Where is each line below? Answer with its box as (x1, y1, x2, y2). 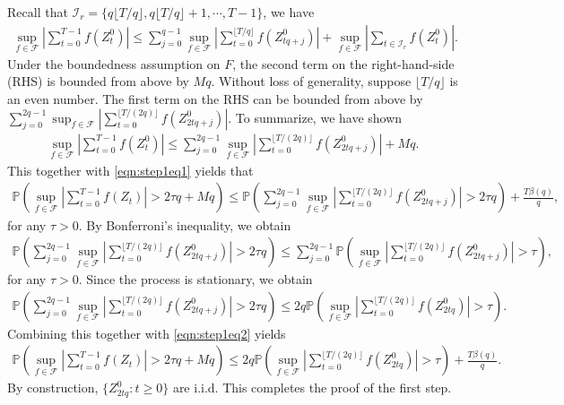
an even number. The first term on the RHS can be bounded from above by (7, 90, 423, 108)
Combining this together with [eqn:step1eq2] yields (7, 323, 286, 342)
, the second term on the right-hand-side (232, 54, 455, 73)
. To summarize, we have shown (228, 108, 403, 126)
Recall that (7, 3, 68, 21)
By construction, (7, 378, 99, 397)
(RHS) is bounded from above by (7, 72, 189, 90)
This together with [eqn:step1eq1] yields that (7, 160, 254, 179)
